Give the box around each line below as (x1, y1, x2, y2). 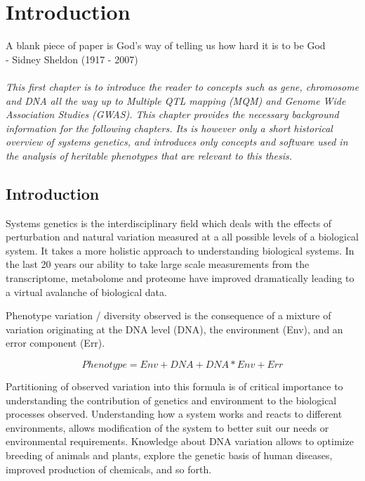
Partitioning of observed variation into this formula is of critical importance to (6, 379, 343, 394)
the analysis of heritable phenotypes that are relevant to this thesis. (6, 148, 293, 162)
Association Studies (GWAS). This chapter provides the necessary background (6, 107, 339, 122)
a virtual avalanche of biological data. (6, 284, 167, 299)
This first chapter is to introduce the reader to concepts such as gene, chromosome (6, 79, 359, 94)
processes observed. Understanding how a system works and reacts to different (6, 406, 343, 421)
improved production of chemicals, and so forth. (6, 461, 212, 476)
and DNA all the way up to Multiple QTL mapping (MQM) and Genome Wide (6, 93, 346, 108)
